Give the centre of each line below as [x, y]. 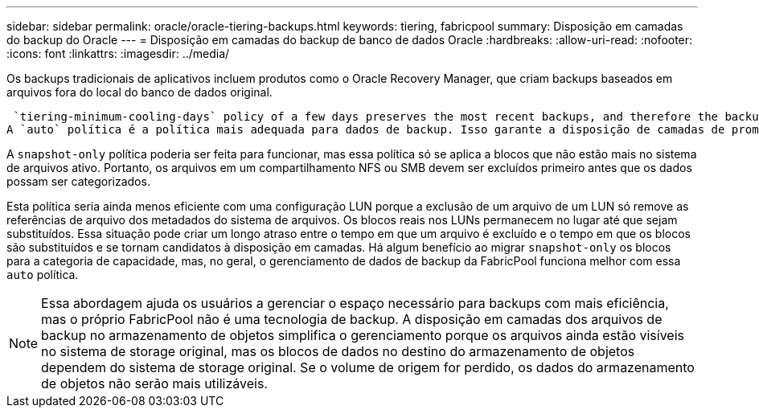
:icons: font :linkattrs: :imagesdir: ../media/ [118, 53]
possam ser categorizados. [78, 181]
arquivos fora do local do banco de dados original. [139, 92]
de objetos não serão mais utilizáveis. [154, 383]
